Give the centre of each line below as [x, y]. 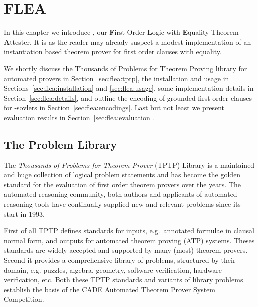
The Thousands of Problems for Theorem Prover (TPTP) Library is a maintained [129, 165]
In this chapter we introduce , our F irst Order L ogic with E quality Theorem [121, 32]
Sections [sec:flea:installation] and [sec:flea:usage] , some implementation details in [129, 88]
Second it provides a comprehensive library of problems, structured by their [120, 260]
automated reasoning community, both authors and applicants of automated [121, 194]
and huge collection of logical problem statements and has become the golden [122, 175]
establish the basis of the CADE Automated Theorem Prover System [110, 289]
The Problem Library [61, 144]
